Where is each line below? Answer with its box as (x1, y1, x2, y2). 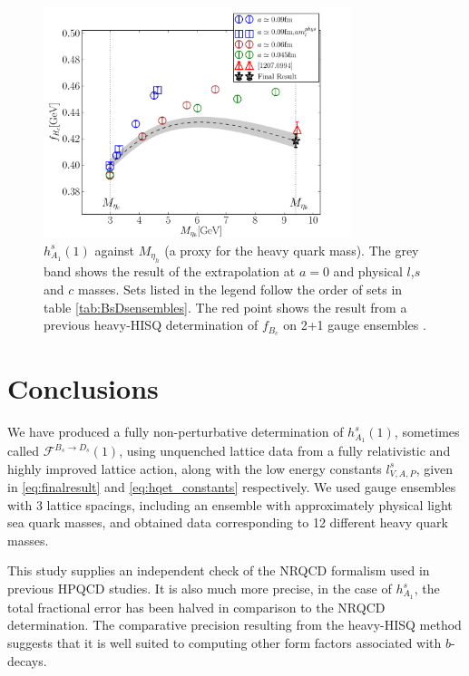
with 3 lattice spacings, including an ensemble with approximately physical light (7, 495, 453, 514)
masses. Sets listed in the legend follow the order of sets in (77, 279, 403, 298)
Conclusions (7, 370, 159, 407)
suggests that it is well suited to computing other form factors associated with (7, 633, 442, 652)
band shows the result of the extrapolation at (44, 262, 296, 281)
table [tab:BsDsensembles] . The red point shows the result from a (44, 297, 407, 316)
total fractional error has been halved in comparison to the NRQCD (7, 597, 386, 616)
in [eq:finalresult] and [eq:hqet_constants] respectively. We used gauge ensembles (7, 478, 456, 497)
